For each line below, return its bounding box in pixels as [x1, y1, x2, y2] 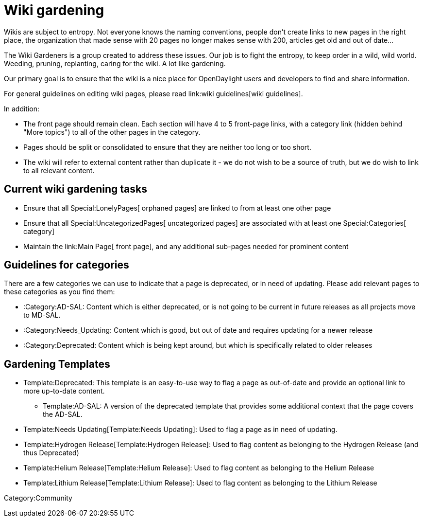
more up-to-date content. [23, 387, 105, 395]
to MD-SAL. [23, 311, 61, 320]
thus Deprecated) [23, 449, 79, 457]
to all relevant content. [23, 166, 95, 175]
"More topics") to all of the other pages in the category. [23, 127, 201, 136]
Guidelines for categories [4, 259, 129, 271]
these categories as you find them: [4, 287, 115, 296]
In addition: [4, 104, 40, 113]
